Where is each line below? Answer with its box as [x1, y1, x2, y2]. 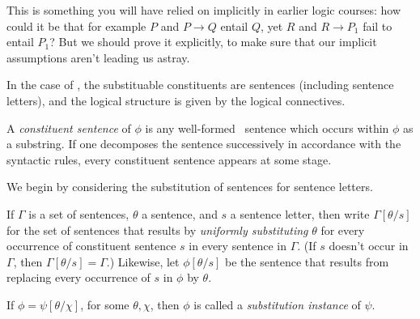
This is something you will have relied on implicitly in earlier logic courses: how [6, 2, 401, 18]
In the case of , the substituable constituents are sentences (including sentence [6, 76, 394, 93]
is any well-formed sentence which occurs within [145, 119, 389, 136]
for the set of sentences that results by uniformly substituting [6, 221, 308, 238]
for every [320, 221, 365, 238]
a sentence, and [142, 205, 218, 222]
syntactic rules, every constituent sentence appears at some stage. [6, 151, 332, 168]
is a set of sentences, [28, 205, 129, 222]
